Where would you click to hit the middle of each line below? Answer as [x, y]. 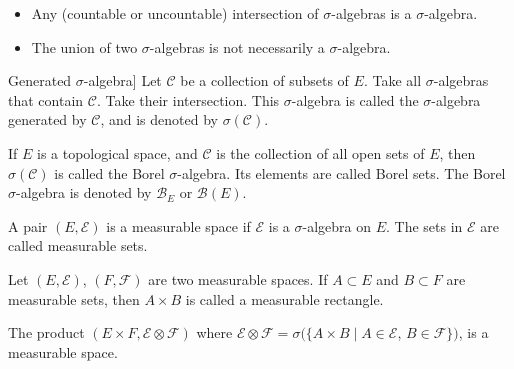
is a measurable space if [178, 225]
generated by [47, 119]
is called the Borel [109, 172]
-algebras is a [371, 13]
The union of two [84, 46]
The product [46, 332]
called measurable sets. [78, 245]
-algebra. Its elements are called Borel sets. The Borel [341, 172]
